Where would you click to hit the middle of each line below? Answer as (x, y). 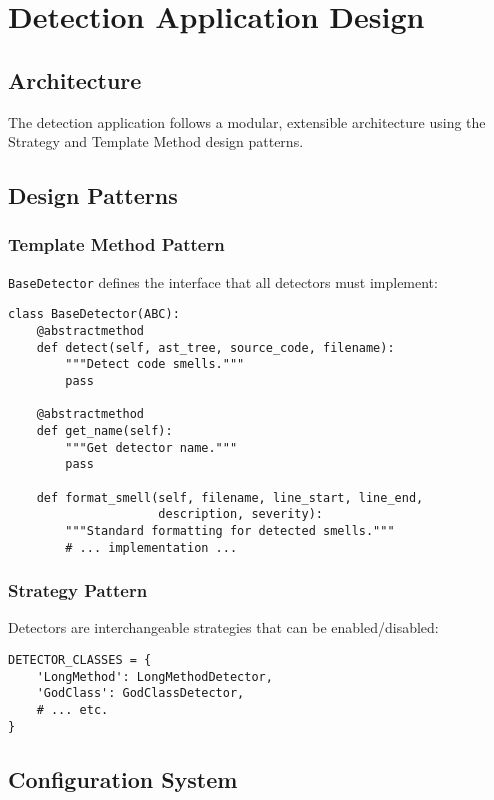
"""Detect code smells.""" (155, 364)
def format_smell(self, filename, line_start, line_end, (230, 497)
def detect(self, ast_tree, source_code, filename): (215, 347)
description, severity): (240, 514)
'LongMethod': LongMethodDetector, (154, 676)
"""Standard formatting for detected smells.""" (230, 530)
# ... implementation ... (151, 547)
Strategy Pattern (78, 590)
